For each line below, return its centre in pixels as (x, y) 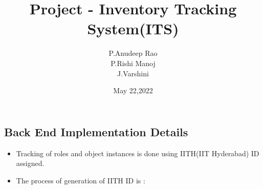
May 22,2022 (133, 90)
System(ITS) (133, 28)
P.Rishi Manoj (133, 63)
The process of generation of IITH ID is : (81, 180)
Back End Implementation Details (96, 131)
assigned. (30, 163)
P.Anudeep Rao (133, 53)
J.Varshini (133, 73)
